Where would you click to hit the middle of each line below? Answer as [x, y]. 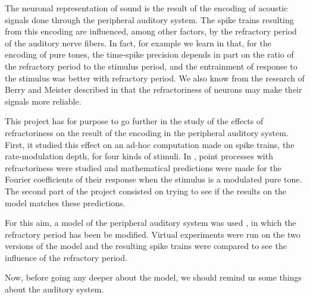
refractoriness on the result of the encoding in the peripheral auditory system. [147, 132]
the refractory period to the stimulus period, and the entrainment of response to [151, 66]
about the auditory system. [54, 289]
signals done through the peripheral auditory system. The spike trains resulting [149, 19]
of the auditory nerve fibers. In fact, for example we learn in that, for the [138, 43]
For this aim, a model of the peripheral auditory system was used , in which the [151, 223]
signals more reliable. [43, 101]
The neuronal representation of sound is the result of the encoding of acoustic [146, 8]
